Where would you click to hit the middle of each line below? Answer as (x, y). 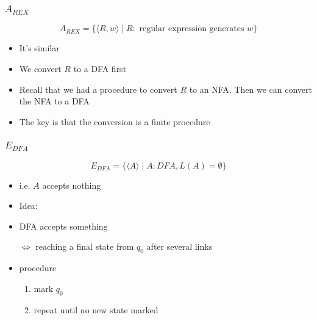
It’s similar (39, 48)
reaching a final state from (85, 246)
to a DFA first (100, 68)
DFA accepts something (63, 226)
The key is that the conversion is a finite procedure (115, 121)
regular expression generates (192, 29)
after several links (180, 246)
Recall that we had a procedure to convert (98, 89)
